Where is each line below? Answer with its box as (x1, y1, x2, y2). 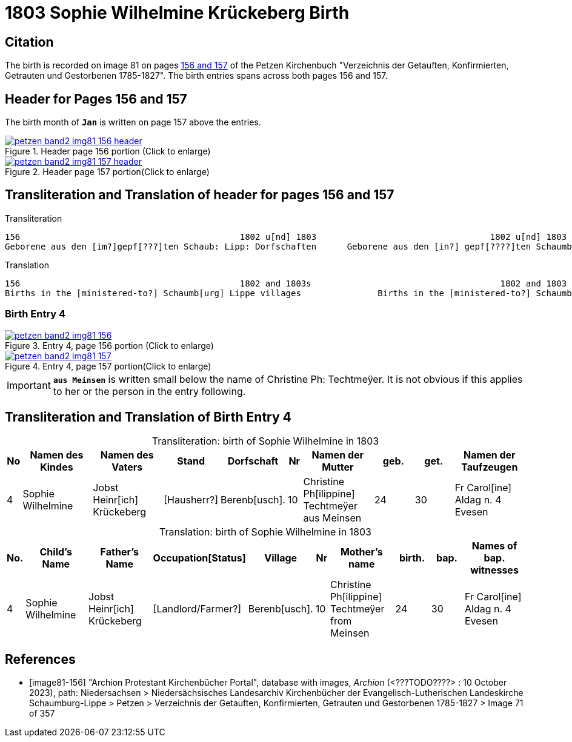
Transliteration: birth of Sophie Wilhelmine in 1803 (151, 435, 379, 448)
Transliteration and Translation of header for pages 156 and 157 (5, 187, 394, 203)
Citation (5, 34, 54, 50)
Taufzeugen (461, 461, 518, 474)
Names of (471, 540, 517, 552)
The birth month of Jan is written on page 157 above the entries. (5, 117, 261, 128)
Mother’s (340, 546, 383, 558)
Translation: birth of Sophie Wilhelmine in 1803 (159, 526, 371, 538)
